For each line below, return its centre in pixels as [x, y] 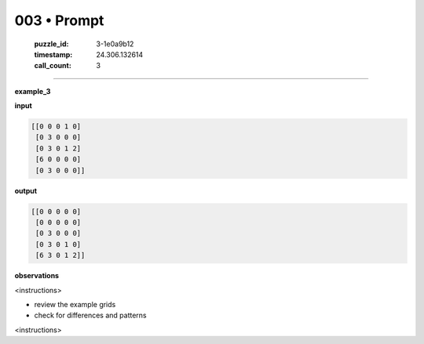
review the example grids [75, 304]
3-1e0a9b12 [115, 44]
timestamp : [53, 54]
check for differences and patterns [90, 315]
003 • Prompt [59, 20]
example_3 [33, 91]
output [26, 190]
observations [37, 276]
